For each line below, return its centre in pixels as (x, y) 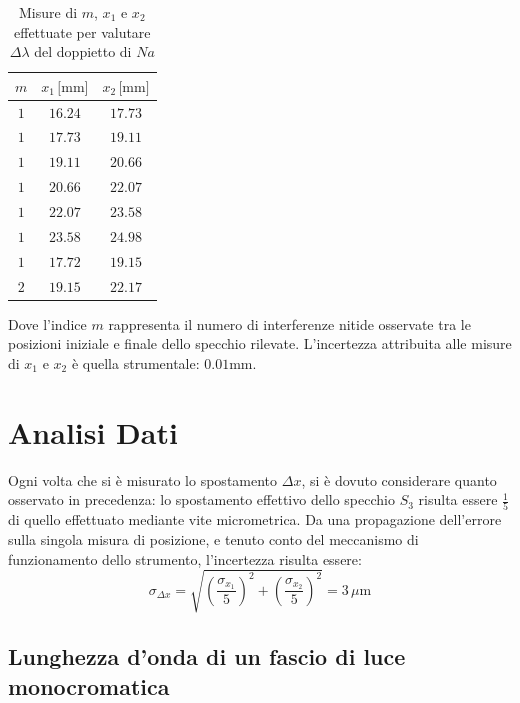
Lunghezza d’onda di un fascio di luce (207, 656)
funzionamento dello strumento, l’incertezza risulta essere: (185, 558)
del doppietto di (83, 51)
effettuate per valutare (82, 31)
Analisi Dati (93, 431)
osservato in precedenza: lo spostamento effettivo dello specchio (201, 499)
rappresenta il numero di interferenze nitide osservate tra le (289, 323)
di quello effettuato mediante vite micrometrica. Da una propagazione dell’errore (255, 519)
